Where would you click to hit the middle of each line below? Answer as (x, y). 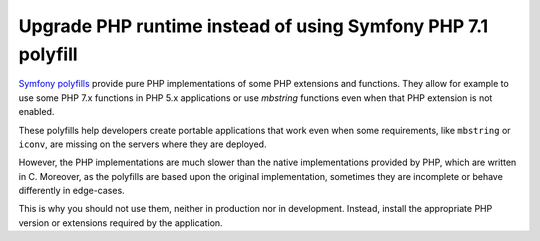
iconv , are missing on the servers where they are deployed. (142, 144)
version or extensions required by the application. (121, 222)
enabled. (36, 112)
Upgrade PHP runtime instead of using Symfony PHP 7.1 (253, 26)
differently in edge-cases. (71, 191)
